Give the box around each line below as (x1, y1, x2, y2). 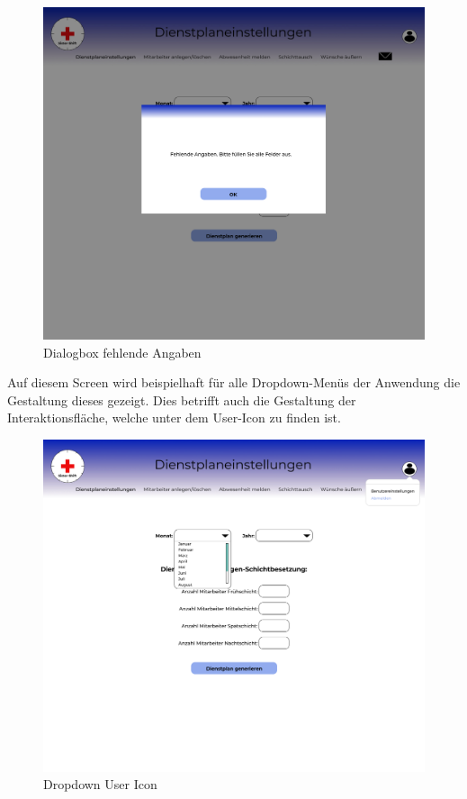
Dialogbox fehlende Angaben (43, 342, 202, 361)
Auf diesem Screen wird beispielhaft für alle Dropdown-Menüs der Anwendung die (7, 373, 461, 392)
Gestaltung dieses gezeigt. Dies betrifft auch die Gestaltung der (7, 390, 356, 409)
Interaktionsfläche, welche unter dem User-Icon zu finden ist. (7, 408, 341, 427)
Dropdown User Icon (43, 775, 157, 794)
